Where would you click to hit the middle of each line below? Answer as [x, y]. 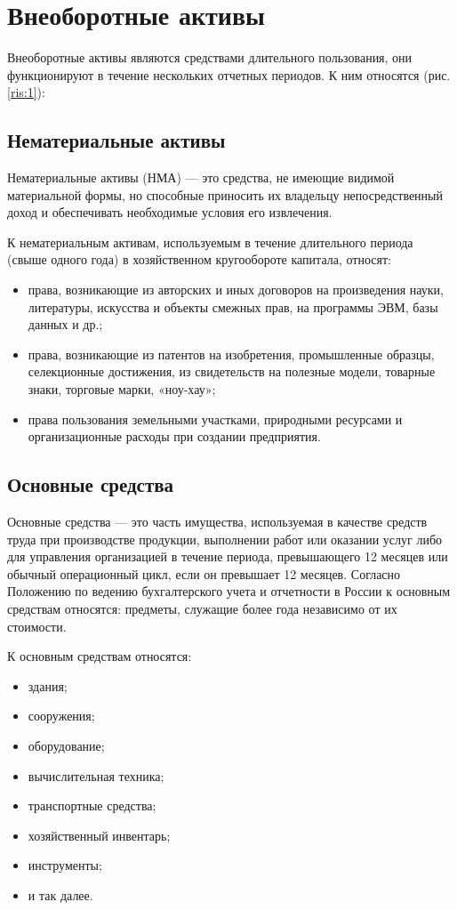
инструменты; [65, 865]
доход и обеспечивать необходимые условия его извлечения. [170, 212]
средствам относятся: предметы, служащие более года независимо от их [202, 608]
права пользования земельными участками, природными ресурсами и [215, 419]
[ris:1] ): [26, 92]
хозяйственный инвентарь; [99, 835]
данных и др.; [65, 324]
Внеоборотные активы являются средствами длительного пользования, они [210, 57]
